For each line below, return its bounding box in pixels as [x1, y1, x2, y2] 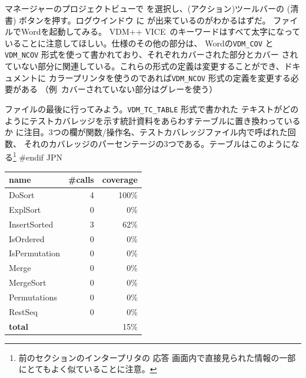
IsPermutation [9, 247, 61, 259]
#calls [68, 173, 94, 186]
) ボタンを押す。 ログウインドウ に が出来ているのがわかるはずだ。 [13, 14, 271, 26]
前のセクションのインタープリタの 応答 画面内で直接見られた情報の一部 [18, 351, 296, 363]
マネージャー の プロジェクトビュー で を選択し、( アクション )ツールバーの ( [5, 2, 291, 14]
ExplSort [9, 203, 41, 215]
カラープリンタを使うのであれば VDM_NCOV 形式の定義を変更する [48, 71, 291, 83]
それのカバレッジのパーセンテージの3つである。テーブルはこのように [24, 137, 291, 149]
